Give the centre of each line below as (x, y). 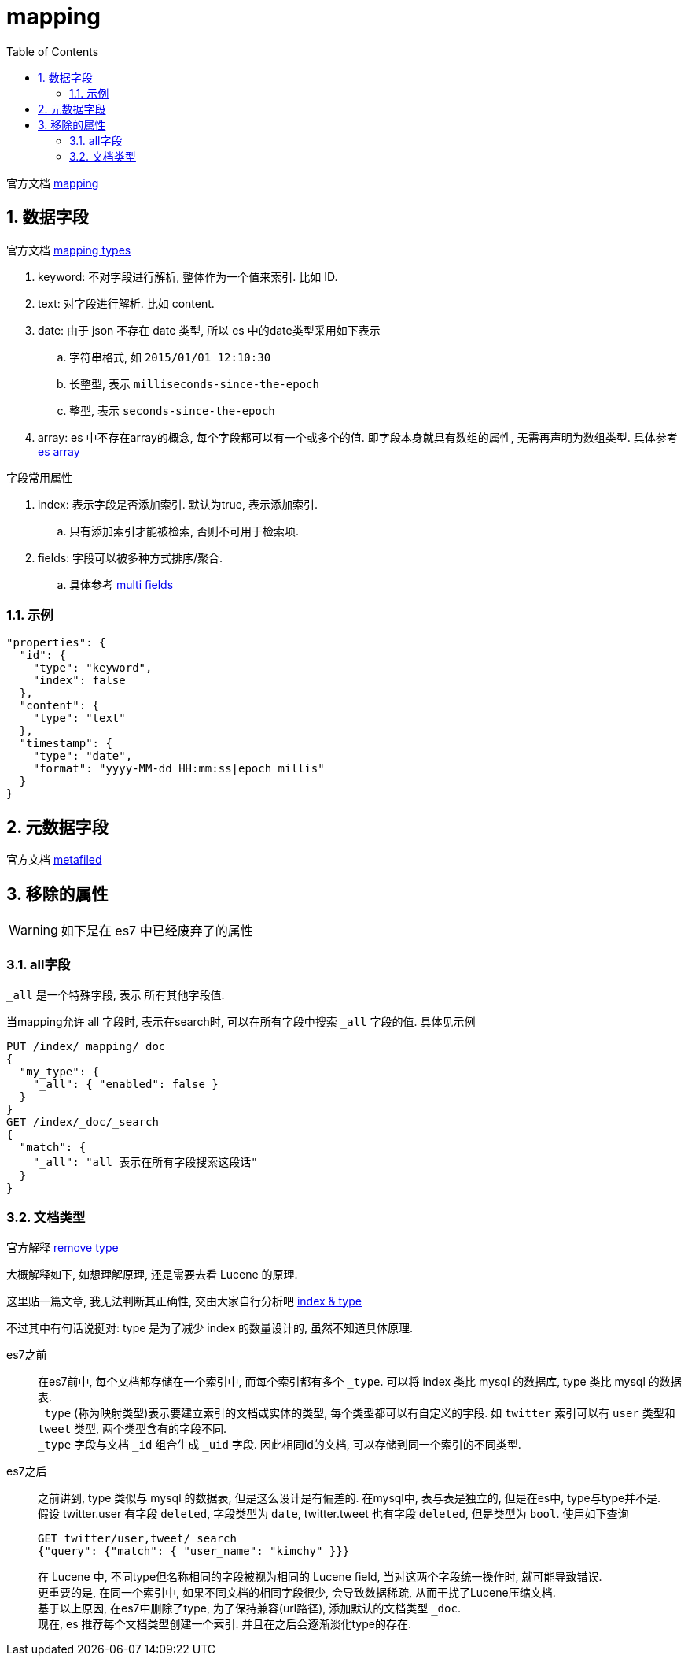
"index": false (79, 681)
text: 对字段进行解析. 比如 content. (126, 303)
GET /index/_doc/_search (83, 1122)
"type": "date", (83, 756)
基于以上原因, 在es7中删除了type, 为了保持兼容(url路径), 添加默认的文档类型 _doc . (249, 1608)
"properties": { (56, 643)
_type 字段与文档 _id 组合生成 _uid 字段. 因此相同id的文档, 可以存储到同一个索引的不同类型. (280, 1444)
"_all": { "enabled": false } (125, 1084)
